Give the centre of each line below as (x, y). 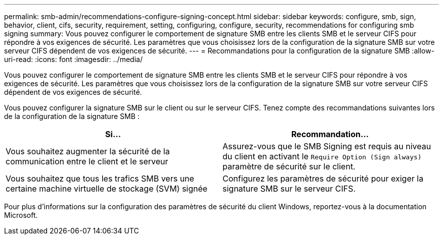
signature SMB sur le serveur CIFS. (289, 189)
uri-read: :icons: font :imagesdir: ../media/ (73, 59)
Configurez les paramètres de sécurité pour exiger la (323, 178)
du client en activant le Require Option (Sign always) (322, 156)
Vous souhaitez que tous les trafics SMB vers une (100, 178)
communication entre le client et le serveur (87, 161)
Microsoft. (21, 215)
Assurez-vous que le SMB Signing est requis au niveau (327, 146)
